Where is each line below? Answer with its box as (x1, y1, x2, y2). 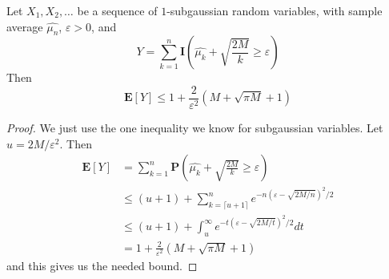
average (6, 18, 43, 34)
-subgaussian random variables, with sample (166, 2, 383, 18)
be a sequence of (77, 2, 158, 18)
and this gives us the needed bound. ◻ (6, 257, 198, 273)
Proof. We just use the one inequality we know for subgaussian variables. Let (6, 119, 383, 136)
